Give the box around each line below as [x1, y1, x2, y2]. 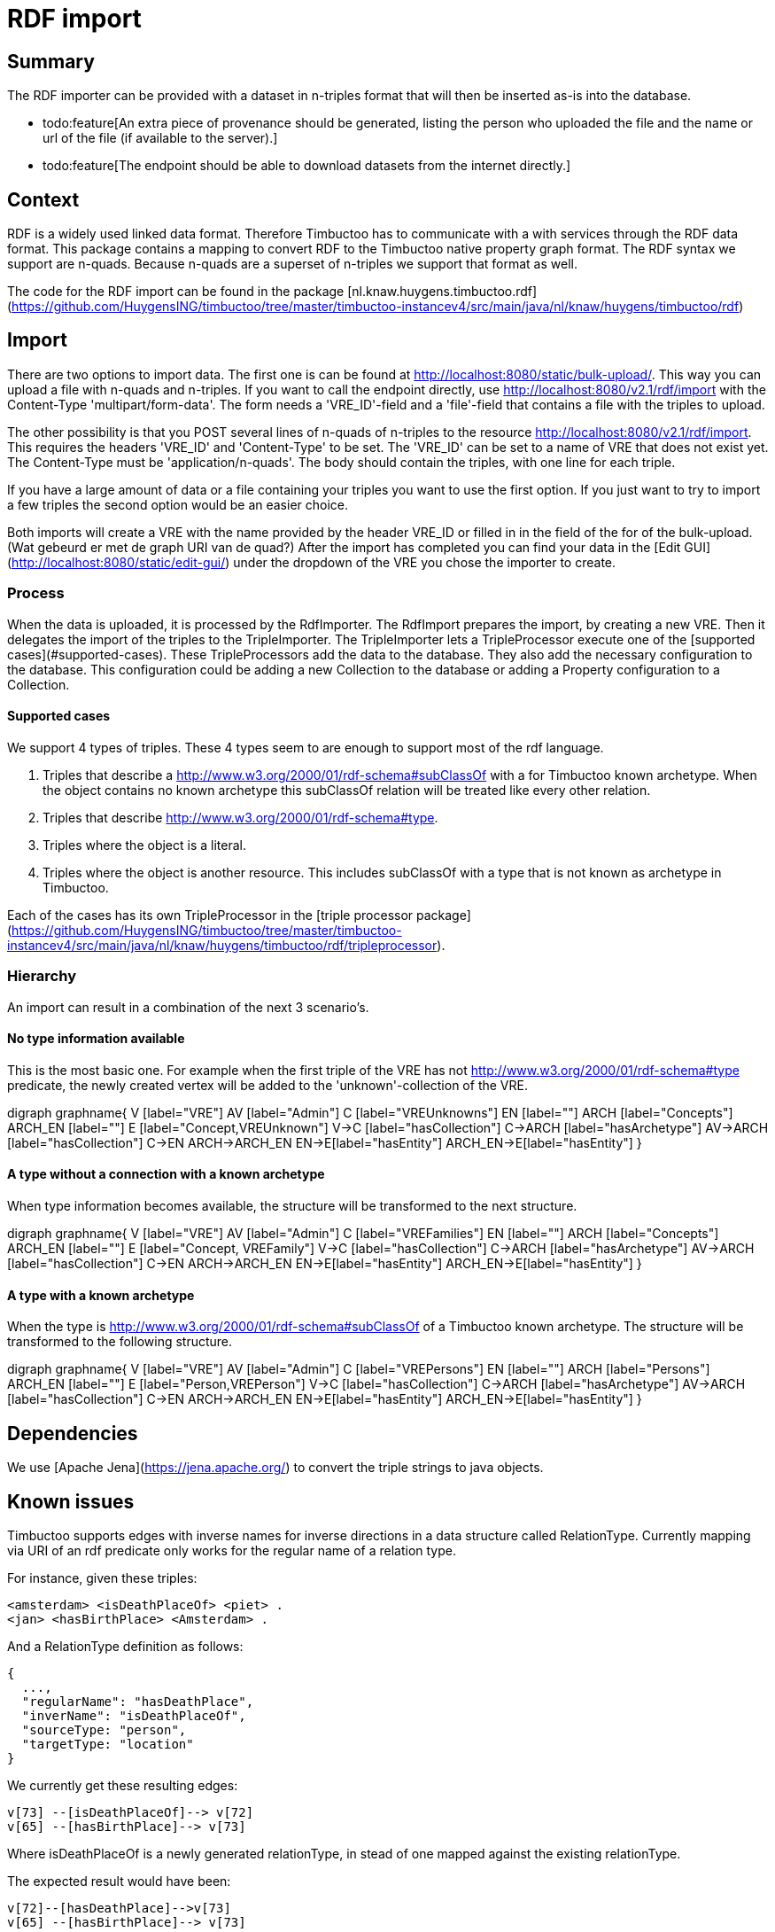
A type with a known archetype [7, 1287, 195, 1303]
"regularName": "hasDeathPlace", [21, 1694, 254, 1709]
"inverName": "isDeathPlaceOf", [21, 1708, 246, 1723]
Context [7, 188, 80, 211]
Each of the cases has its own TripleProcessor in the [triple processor [7, 907, 414, 923]
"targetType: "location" [21, 1736, 194, 1751]
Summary [7, 50, 95, 73]
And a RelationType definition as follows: [7, 1638, 244, 1654]
